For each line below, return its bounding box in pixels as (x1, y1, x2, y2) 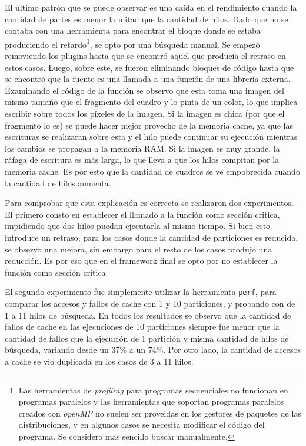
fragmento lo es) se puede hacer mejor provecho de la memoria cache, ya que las (5, 119, 293, 131)
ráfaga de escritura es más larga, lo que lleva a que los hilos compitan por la (5, 153, 280, 166)
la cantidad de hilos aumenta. (5, 176, 111, 189)
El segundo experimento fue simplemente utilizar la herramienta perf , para (5, 286, 277, 298)
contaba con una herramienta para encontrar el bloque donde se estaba (5, 24, 261, 37)
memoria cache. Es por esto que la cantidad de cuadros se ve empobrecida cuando (5, 165, 300, 177)
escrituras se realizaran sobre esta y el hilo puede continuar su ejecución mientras (5, 130, 298, 143)
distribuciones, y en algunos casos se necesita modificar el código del (18, 418, 265, 431)
